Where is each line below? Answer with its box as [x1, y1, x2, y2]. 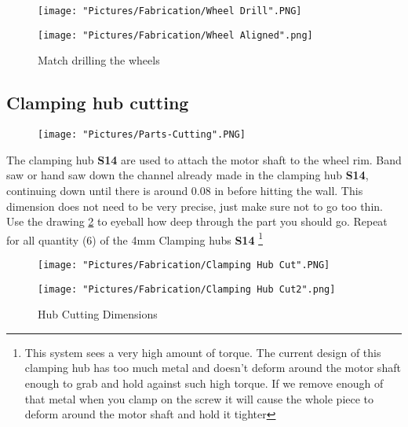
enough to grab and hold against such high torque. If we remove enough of [24, 375, 384, 392]
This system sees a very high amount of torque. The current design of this [24, 344, 381, 360]
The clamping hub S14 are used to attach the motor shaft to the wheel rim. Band [6, 151, 402, 167]
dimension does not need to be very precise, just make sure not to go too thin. [6, 197, 383, 214]
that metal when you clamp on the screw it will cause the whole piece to [24, 390, 374, 407]
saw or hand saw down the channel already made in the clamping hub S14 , [6, 167, 369, 183]
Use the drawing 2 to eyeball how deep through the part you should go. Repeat [6, 213, 388, 230]
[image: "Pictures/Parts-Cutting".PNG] [38, 129, 246, 141]
